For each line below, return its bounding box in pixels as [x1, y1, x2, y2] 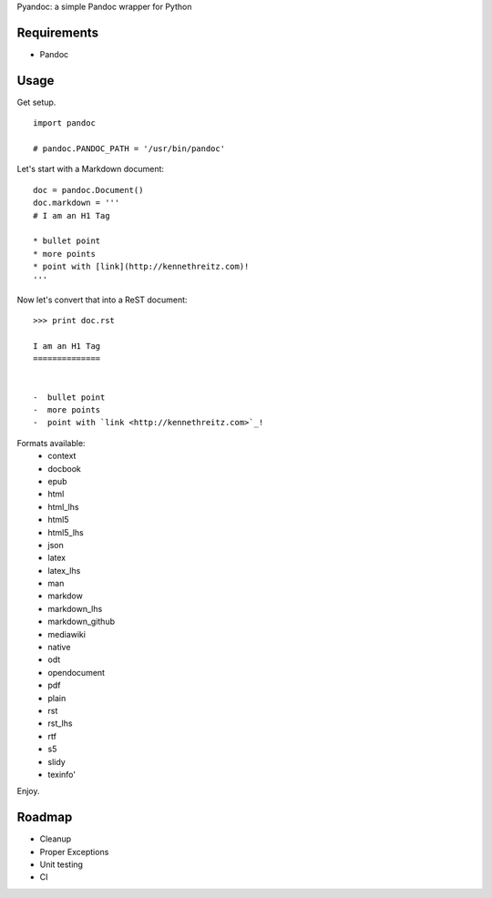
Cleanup [39, 833, 72, 844]
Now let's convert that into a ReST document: [16, 294, 188, 305]
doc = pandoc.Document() [33, 185, 144, 195]
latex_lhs [47, 565, 81, 576]
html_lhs [47, 501, 79, 512]
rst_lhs [47, 718, 73, 729]
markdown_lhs [47, 603, 103, 614]
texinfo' [47, 769, 77, 780]
